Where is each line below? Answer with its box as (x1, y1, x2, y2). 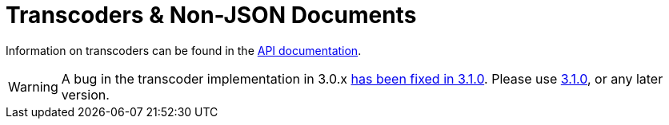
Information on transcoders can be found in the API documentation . (6, 43, 362, 57)
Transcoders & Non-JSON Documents (6, 2, 417, 29)
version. (61, 86, 110, 103)
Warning (8, 78, 58, 95)
